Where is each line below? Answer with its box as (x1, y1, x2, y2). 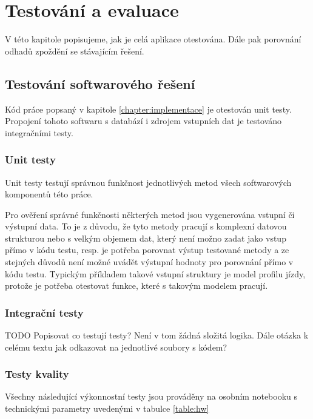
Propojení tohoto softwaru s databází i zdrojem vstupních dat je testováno (5, 114, 282, 127)
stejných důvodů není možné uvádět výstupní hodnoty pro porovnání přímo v (5, 256, 294, 268)
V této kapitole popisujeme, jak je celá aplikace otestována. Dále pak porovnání (5, 33, 301, 45)
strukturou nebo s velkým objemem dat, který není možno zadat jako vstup (5, 231, 286, 244)
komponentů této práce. (5, 188, 93, 200)
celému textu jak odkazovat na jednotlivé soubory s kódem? (5, 340, 227, 353)
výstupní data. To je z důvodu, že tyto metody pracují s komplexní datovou (5, 220, 287, 233)
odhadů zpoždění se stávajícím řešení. (5, 44, 144, 57)
